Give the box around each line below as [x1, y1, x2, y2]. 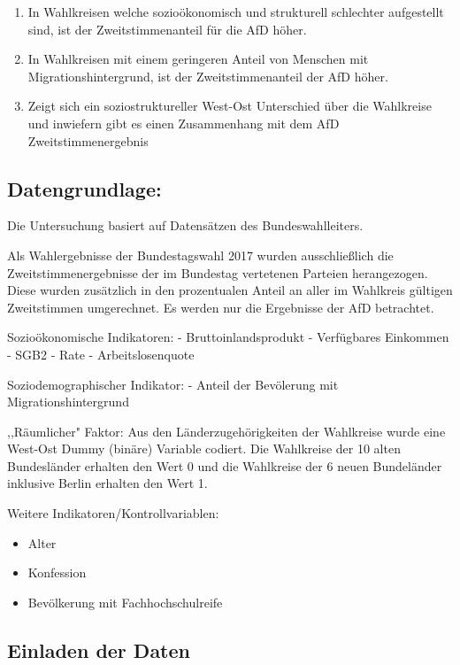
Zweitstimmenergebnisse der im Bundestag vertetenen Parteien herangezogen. [7, 263, 428, 282]
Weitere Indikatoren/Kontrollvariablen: [7, 504, 219, 522]
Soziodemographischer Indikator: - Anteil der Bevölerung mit [7, 375, 339, 393]
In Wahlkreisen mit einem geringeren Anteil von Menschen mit [27, 50, 369, 68]
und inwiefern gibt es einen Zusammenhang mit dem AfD [27, 113, 340, 132]
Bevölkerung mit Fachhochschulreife [27, 592, 223, 611]
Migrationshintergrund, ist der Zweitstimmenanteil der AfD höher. [27, 66, 388, 85]
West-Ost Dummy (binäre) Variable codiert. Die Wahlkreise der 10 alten [7, 439, 401, 458]
